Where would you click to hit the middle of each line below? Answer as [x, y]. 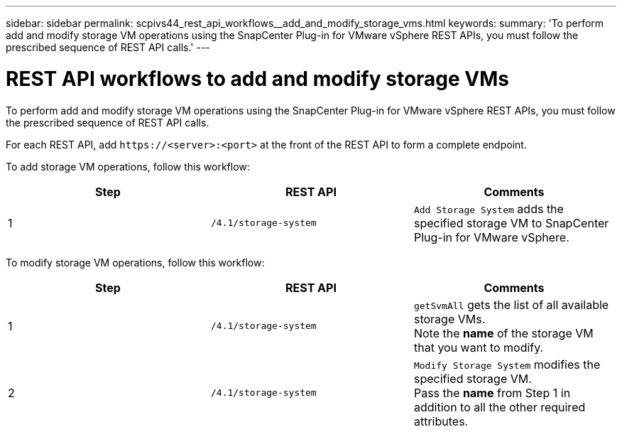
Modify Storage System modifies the [507, 364]
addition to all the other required [500, 407]
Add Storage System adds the [489, 209]
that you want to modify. [479, 347]
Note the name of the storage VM [503, 333]
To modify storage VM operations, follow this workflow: [135, 262]
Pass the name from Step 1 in [492, 393]
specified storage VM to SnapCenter [511, 223]
